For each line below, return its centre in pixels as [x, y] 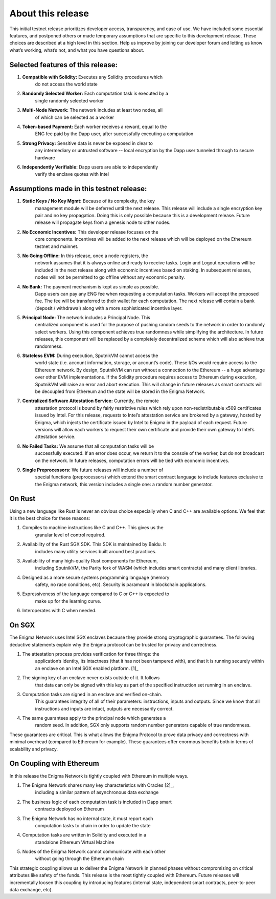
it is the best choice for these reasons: [50, 518]
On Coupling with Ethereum [54, 764]
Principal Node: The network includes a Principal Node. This [86, 318]
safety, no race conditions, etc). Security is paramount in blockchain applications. [121, 584]
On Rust [22, 499]
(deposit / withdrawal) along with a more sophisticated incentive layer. [109, 308]
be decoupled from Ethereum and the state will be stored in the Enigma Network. [120, 391]
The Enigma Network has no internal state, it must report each [88, 818]
